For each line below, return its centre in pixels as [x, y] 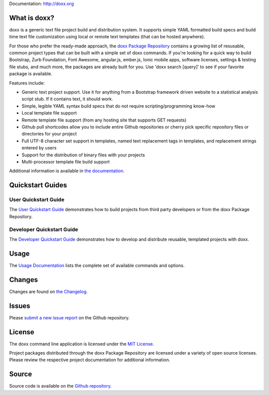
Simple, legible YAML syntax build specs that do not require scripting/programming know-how [119, 106]
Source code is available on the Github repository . [61, 386]
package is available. [31, 74]
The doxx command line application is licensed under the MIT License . [82, 344]
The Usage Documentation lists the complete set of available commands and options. [97, 265]
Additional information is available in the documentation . [67, 171]
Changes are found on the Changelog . [49, 291]
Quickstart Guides [38, 185]
